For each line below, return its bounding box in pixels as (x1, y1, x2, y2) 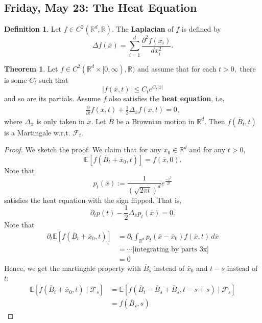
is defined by (181, 24, 221, 34)
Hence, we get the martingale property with (4, 262, 141, 273)
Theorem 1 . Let (4, 63, 58, 74)
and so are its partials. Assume (4, 93, 101, 104)
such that (39, 74, 68, 85)
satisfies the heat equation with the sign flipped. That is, (4, 194, 182, 205)
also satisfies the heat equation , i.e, (109, 93, 225, 104)
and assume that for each (137, 63, 217, 74)
